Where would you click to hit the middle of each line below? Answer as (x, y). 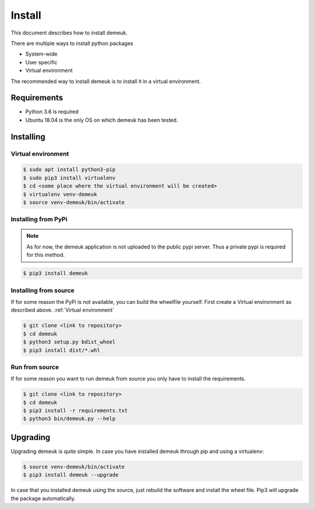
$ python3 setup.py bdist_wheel (69, 342)
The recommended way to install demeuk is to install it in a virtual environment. (106, 81)
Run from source (35, 367)
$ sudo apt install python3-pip (69, 170)
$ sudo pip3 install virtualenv (69, 178)
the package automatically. (43, 498)
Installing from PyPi (39, 219)
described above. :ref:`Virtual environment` (62, 310)
